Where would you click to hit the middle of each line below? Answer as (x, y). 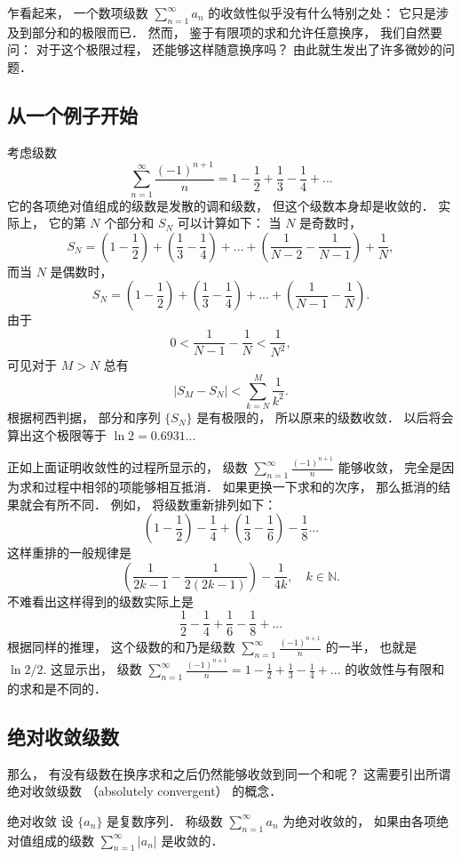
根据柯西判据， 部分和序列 (84, 417)
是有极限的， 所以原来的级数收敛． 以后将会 (325, 417)
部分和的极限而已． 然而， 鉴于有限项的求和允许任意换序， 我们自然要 (237, 32)
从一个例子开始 (72, 114)
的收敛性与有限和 (395, 669)
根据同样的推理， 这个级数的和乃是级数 (121, 647)
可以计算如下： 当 (229, 223)
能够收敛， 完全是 (390, 467)
